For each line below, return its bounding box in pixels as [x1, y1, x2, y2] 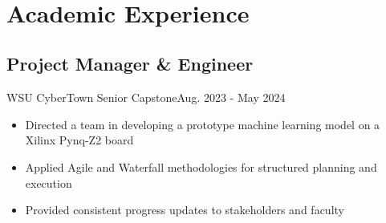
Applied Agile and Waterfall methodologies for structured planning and [25, 158, 377, 175]
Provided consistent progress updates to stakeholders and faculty [25, 201, 344, 218]
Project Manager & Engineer [6, 51, 254, 76]
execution [25, 174, 72, 191]
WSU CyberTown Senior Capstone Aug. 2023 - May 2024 [6, 89, 286, 106]
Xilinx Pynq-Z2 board [25, 132, 134, 148]
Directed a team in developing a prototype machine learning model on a [25, 116, 380, 132]
